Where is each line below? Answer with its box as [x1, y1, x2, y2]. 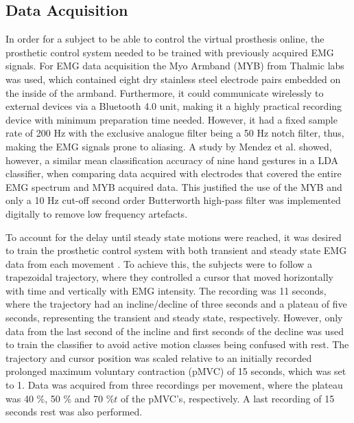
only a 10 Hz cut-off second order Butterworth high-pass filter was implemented [5, 193, 341, 207]
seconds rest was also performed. [5, 404, 143, 419]
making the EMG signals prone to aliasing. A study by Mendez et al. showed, [5, 139, 332, 153]
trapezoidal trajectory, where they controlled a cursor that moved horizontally [5, 270, 333, 284]
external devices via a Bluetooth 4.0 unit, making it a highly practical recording [5, 99, 342, 113]
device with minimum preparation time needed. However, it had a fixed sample [5, 112, 338, 126]
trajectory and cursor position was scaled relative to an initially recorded [5, 350, 312, 365]
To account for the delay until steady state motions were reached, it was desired [5, 229, 342, 244]
